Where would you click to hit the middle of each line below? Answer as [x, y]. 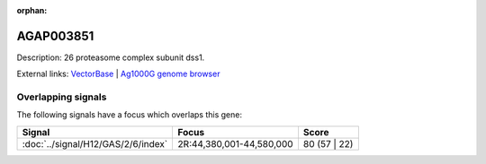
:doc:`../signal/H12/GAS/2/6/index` [95, 143]
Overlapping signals [62, 97]
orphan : [32, 10]
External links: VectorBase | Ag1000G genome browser [118, 74]
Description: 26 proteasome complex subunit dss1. [111, 57]
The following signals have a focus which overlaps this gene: [130, 115]
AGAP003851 [55, 36]
